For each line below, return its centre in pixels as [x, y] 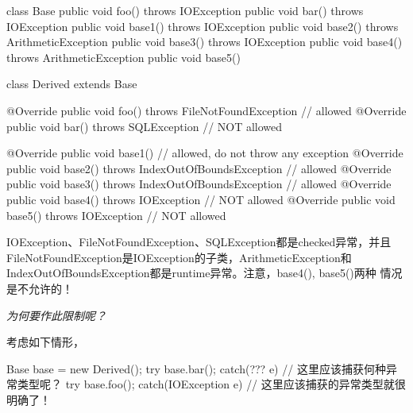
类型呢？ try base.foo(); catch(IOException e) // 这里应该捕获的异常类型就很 [211, 384]
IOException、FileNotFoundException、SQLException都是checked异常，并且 [199, 242]
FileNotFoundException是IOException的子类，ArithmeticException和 [179, 257]
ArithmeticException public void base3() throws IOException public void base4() [205, 42]
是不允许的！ [40, 288]
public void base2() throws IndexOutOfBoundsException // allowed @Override [199, 168]
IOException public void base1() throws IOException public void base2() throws [203, 26]
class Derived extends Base [72, 84]
